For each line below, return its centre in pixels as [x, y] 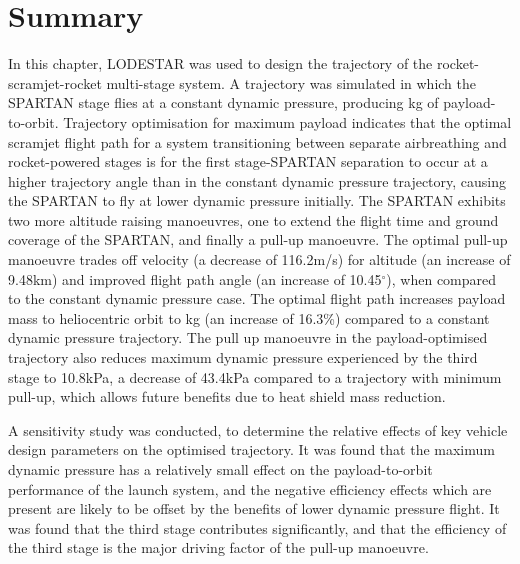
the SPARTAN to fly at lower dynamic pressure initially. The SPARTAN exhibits [257, 200]
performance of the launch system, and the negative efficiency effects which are [250, 488]
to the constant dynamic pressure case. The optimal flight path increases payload [257, 298]
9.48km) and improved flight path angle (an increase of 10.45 [195, 278]
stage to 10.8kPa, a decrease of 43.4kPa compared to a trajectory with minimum [255, 376]
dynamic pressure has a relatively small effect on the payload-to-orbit [220, 469]
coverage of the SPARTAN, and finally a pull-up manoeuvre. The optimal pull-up [258, 239]
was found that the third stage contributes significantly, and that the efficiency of [257, 527]
